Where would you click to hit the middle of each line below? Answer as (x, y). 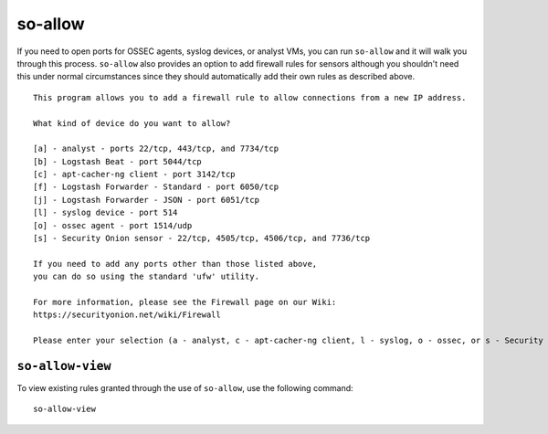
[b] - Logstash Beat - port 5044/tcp (118, 161)
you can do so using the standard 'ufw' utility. (147, 277)
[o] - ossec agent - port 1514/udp (113, 225)
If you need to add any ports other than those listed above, (175, 264)
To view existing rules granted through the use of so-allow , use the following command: (185, 388)
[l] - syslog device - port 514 (105, 213)
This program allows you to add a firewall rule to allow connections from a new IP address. (250, 97)
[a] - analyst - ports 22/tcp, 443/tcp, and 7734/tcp (156, 149)
